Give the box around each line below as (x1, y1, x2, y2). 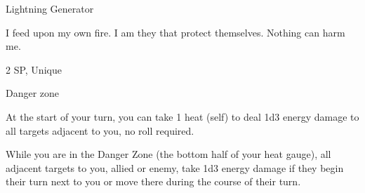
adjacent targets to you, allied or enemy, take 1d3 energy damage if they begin (6, 160, 344, 175)
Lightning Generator (6, 1, 94, 15)
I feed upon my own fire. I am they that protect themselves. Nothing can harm (6, 25, 345, 39)
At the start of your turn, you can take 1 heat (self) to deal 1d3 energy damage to (6, 109, 359, 124)
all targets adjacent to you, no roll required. (6, 123, 194, 138)
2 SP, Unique (6, 62, 62, 76)
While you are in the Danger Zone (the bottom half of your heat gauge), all (6, 147, 331, 161)
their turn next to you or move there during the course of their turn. (6, 174, 301, 189)
